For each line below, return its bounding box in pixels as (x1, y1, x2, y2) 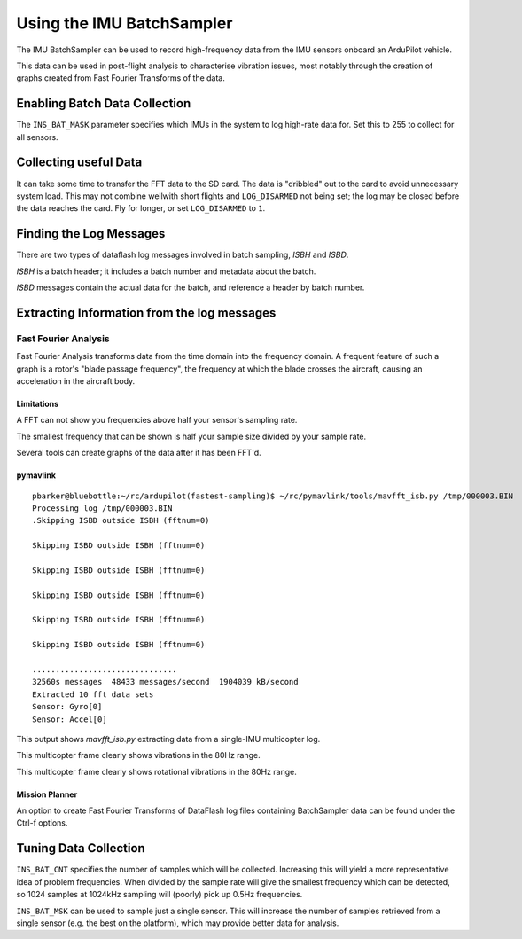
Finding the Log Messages (16, 226, 166, 241)
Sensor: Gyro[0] (32, 701, 103, 712)
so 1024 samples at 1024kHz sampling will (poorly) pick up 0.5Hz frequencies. (16, 889, 303, 900)
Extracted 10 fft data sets (32, 689, 154, 700)
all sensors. (16, 131, 58, 142)
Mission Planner (16, 789, 78, 800)
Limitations (16, 398, 59, 409)
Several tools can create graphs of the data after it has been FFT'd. (16, 448, 261, 458)
